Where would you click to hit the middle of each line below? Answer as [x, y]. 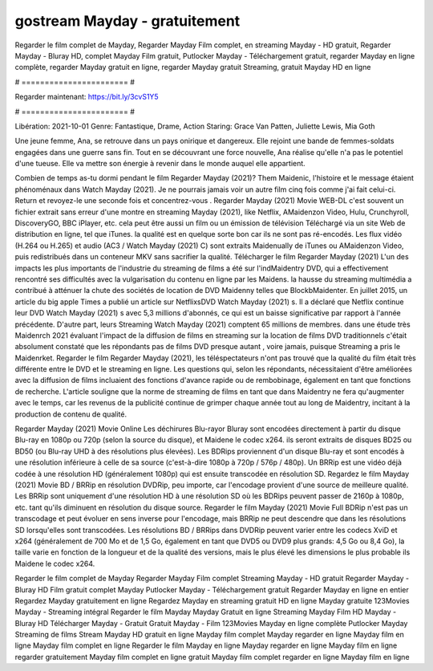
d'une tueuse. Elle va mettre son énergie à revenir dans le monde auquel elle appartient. [160, 164]
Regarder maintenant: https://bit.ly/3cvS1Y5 [87, 97]
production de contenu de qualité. [71, 414]
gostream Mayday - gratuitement [127, 21]
